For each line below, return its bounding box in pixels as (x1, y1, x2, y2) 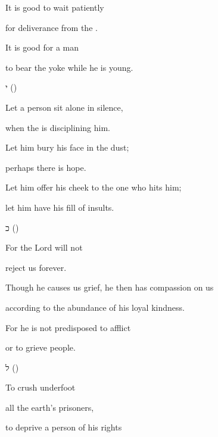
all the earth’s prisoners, (5, 401, 94, 413)
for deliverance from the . (5, 21, 98, 33)
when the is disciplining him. (5, 121, 110, 133)
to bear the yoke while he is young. (5, 61, 133, 73)
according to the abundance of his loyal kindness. (5, 301, 185, 313)
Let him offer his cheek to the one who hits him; (5, 181, 182, 193)
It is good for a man (5, 41, 79, 54)
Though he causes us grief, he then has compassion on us (5, 281, 214, 294)
